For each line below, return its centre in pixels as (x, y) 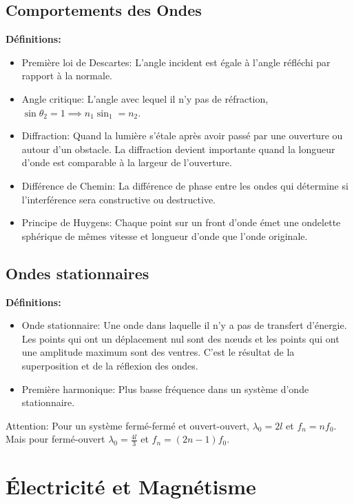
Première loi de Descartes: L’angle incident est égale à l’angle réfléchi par (176, 62)
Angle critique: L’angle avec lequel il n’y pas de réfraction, (145, 98)
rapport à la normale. (67, 75)
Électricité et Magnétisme (131, 486)
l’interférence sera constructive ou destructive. (118, 199)
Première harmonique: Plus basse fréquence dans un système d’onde (165, 389)
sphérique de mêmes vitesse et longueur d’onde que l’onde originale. (165, 235)
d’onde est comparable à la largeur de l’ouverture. (127, 162)
